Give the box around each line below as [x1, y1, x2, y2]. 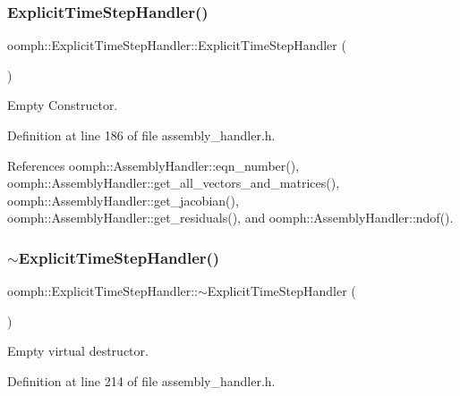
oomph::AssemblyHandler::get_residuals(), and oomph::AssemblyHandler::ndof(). [7, 208, 454, 227]
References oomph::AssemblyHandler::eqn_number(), [7, 156, 300, 174]
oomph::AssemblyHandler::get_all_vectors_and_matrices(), [7, 173, 340, 192]
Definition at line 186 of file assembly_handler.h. [7, 126, 276, 144]
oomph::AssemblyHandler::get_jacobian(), [7, 190, 239, 209]
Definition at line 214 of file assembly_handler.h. [7, 371, 276, 390]
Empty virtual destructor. [7, 341, 149, 360]
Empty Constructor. [7, 96, 118, 114]
